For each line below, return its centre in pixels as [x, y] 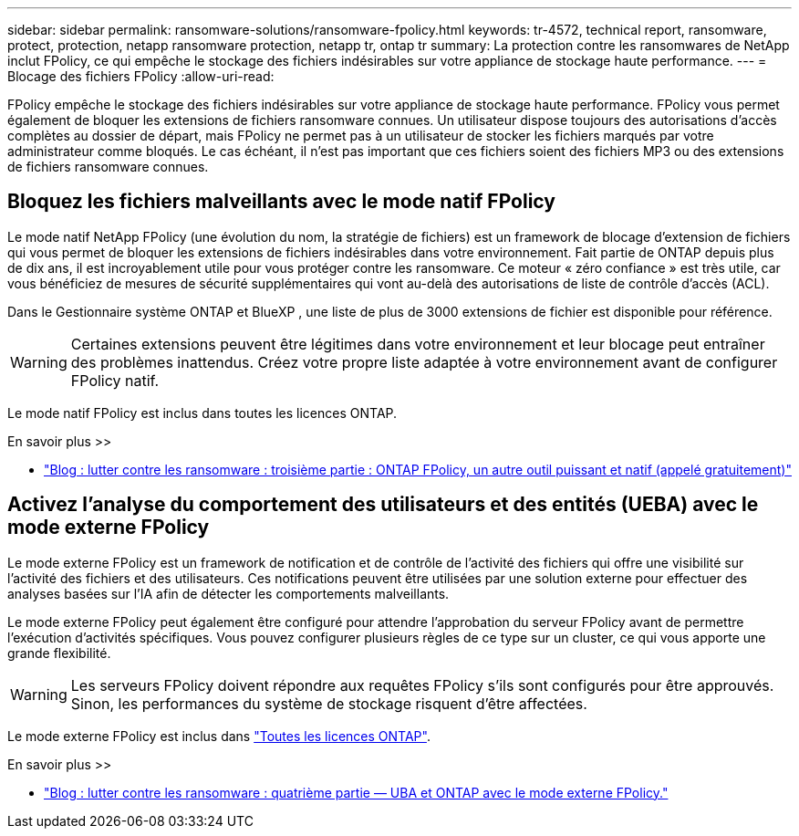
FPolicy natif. [115, 380]
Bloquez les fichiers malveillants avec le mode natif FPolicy [281, 202]
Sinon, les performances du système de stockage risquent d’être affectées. [329, 703]
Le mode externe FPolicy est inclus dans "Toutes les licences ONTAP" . [219, 736]
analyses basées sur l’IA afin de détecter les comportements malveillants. [228, 593]
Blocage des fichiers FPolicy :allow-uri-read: [141, 76]
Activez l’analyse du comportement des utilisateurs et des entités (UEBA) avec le [383, 505]
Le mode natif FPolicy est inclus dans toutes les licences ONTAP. [202, 413]
